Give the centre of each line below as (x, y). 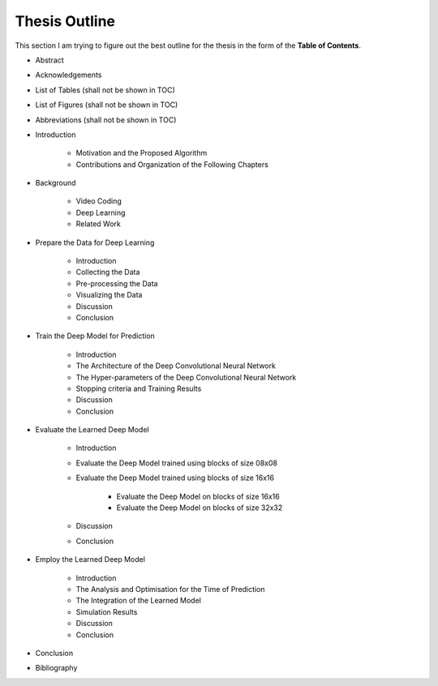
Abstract (49, 60)
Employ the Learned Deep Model (90, 560)
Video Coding (99, 201)
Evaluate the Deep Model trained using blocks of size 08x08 (176, 463)
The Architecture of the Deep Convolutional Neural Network (176, 366)
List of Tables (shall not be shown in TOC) (105, 90)
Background (56, 183)
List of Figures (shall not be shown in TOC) (107, 105)
